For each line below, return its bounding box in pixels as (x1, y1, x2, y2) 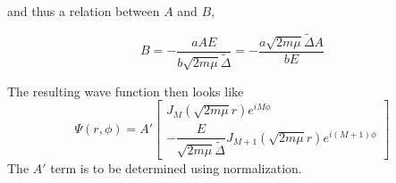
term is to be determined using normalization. (50, 159, 302, 178)
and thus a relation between (7, 2, 160, 20)
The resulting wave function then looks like (7, 81, 244, 100)
